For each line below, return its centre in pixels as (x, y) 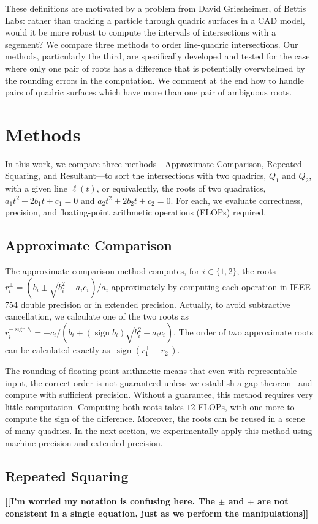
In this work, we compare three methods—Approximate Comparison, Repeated (153, 163)
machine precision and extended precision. (84, 442)
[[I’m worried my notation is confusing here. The (110, 501)
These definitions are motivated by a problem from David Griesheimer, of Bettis (156, 8)
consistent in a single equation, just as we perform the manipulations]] (157, 513)
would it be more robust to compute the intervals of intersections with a (141, 32)
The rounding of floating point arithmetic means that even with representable (151, 371)
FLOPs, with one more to (246, 406)
